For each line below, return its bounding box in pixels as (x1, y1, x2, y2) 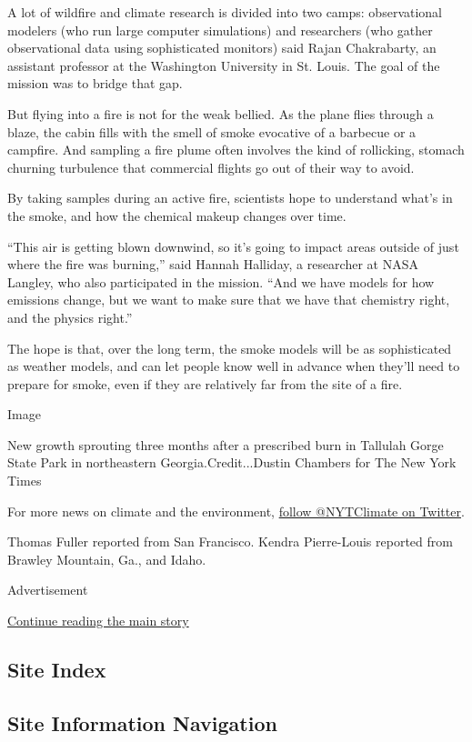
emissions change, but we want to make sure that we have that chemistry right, (7, 290, 450, 309)
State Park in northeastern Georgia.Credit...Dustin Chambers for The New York (7, 453, 457, 472)
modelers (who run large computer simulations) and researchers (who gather (7, 20, 433, 39)
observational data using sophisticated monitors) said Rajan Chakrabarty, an (7, 38, 437, 57)
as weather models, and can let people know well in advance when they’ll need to (7, 356, 460, 376)
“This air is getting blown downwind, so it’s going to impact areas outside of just (7, 236, 459, 256)
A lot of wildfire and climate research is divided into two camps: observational (7, 3, 443, 21)
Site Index (7, 656, 106, 684)
